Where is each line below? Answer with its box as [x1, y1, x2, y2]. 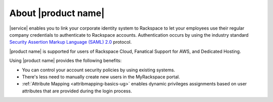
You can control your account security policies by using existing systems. [22, 67, 175, 73]
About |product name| [9, 8, 105, 19]
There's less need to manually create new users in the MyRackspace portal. [22, 73, 180, 80]
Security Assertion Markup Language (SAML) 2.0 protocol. [9, 39, 132, 45]
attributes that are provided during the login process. [22, 88, 132, 94]
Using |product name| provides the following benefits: [9, 58, 122, 64]
